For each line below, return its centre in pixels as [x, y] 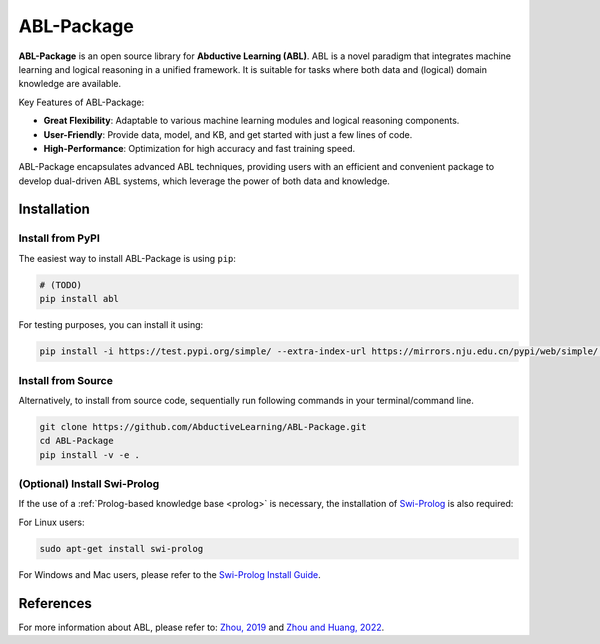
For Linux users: [51, 522]
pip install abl [79, 299]
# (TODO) [61, 284]
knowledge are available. [70, 84]
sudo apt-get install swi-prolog [121, 548]
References [55, 603]
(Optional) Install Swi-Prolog [89, 484]
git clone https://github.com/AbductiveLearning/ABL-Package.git [203, 426]
